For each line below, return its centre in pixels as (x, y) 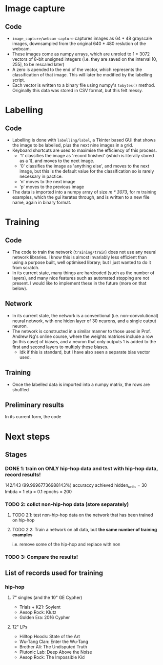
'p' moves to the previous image (52, 187)
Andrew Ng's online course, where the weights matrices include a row (83, 336)
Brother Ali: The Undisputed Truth (53, 647)
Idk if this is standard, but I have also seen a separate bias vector (85, 352)
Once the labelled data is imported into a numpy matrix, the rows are (81, 384)
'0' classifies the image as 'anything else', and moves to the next (84, 166)
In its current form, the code (33, 417)
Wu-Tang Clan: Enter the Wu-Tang (54, 641)
